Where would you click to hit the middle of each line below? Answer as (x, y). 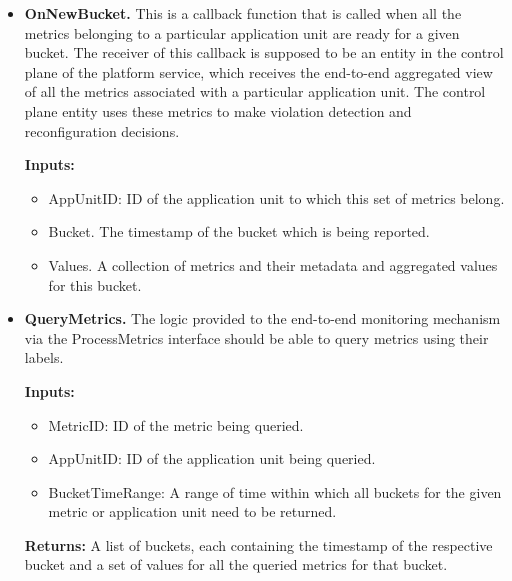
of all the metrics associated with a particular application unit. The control (255, 91)
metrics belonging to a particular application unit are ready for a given (242, 32)
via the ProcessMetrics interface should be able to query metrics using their (256, 337)
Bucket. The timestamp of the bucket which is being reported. (239, 231)
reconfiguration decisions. (102, 130)
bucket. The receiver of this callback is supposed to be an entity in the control (264, 52)
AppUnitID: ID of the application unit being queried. (212, 458)
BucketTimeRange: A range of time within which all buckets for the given (275, 491)
